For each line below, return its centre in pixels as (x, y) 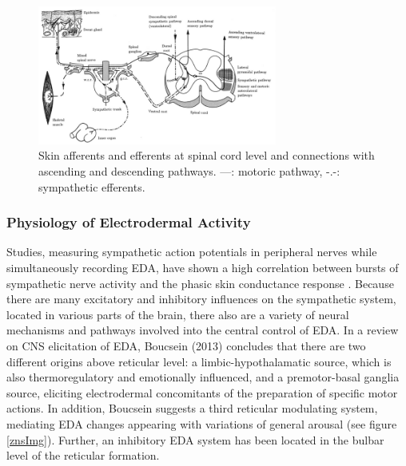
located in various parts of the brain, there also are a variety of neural (178, 314)
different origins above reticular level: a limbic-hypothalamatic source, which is (199, 361)
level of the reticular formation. (83, 455)
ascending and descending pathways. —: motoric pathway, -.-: (189, 171)
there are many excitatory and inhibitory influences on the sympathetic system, (201, 299)
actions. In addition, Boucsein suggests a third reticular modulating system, (192, 408)
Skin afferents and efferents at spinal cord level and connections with (207, 155)
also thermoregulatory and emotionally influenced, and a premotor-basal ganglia (203, 377)
